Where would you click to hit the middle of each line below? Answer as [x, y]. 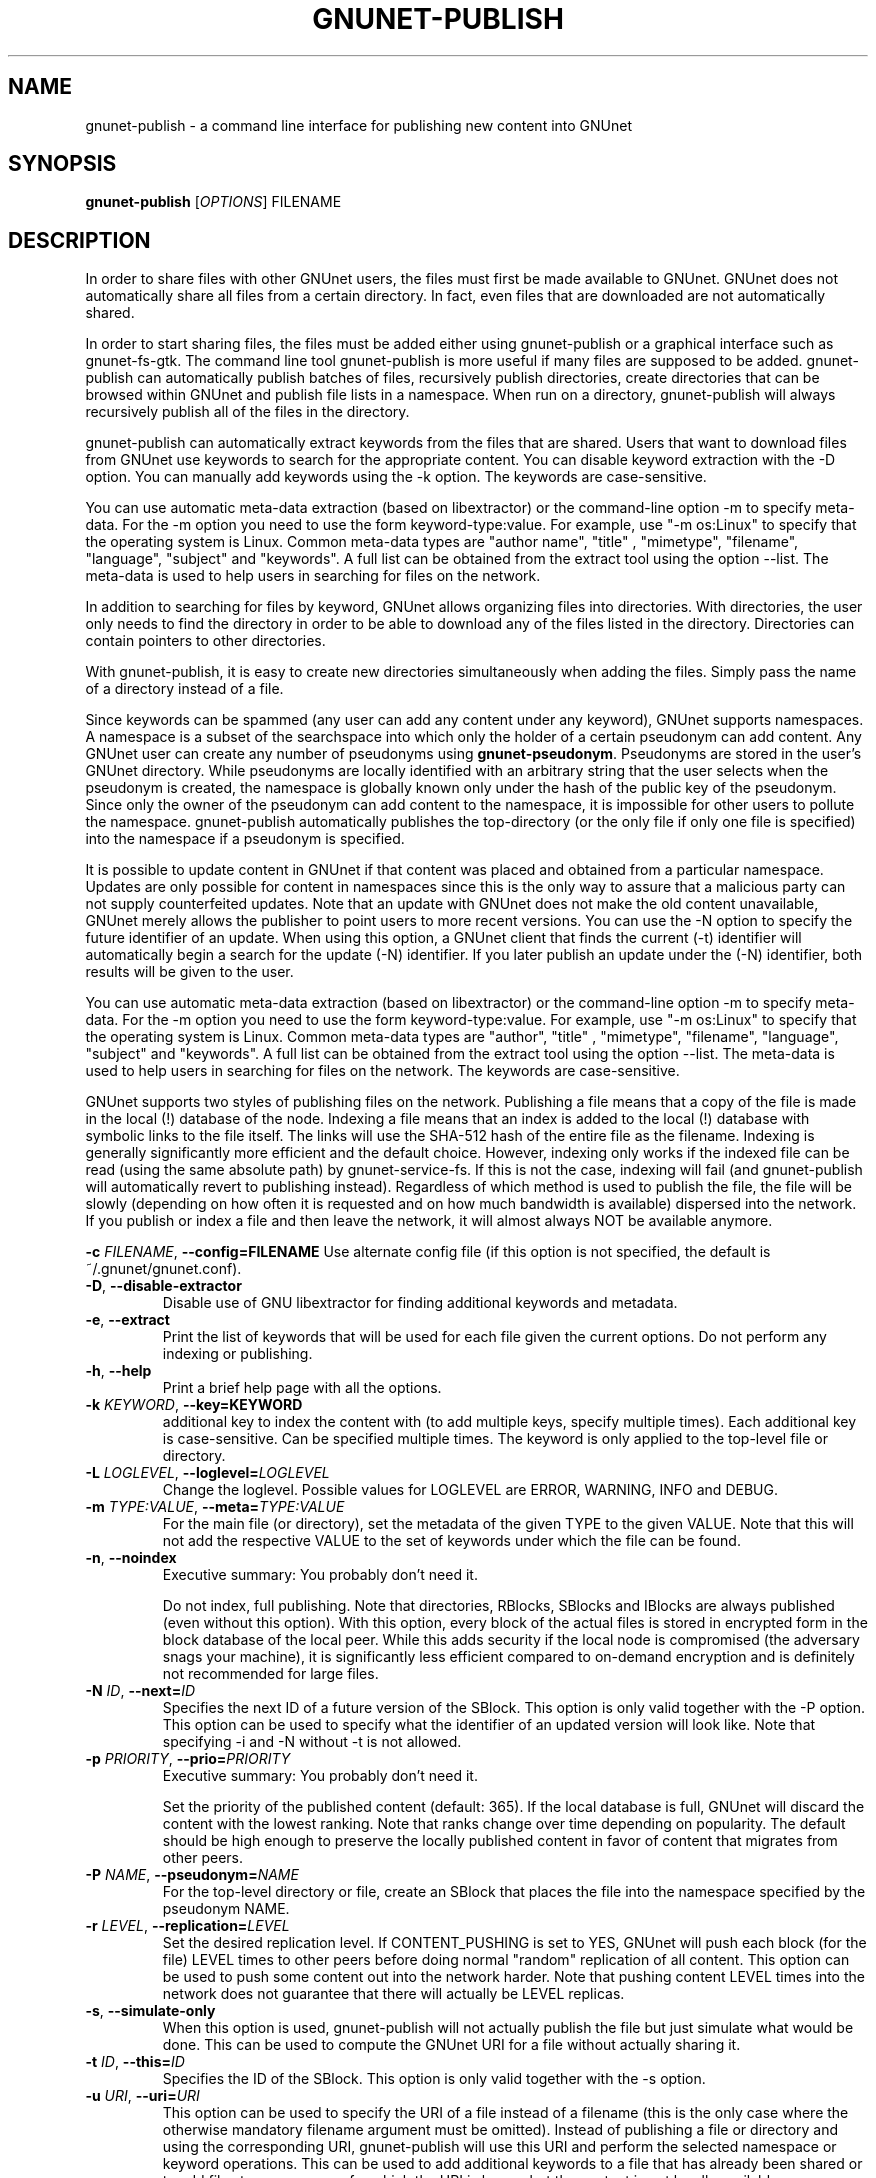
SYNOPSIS [62, 164]
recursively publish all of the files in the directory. [247, 412]
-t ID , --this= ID [135, 2062]
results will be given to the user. [189, 972]
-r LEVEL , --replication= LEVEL [187, 1926]
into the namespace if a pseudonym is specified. [245, 839]
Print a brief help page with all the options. [302, 1388]
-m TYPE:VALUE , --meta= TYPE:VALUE [215, 1507]
